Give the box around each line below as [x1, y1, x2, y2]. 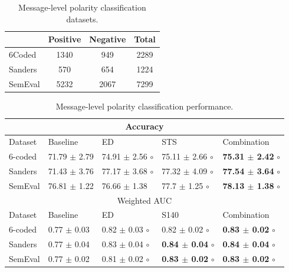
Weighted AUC [117, 194, 172, 206]
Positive [48, 33, 81, 45]
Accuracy [125, 120, 164, 132]
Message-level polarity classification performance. [55, 99, 234, 112]
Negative [89, 33, 126, 45]
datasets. [66, 12, 98, 25]
